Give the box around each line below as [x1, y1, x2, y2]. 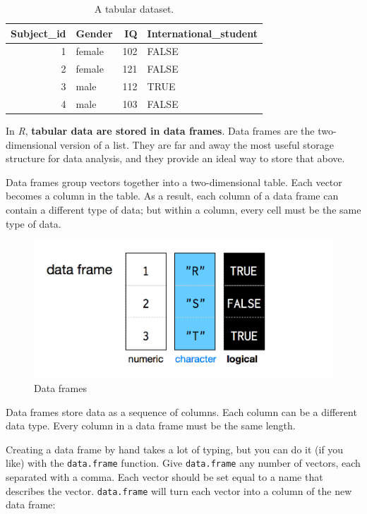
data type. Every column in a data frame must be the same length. [6, 418, 296, 433]
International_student [147, 25, 258, 40]
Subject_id [11, 25, 66, 40]
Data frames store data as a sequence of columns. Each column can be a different [6, 404, 357, 419]
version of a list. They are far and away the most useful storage [60, 137, 334, 152]
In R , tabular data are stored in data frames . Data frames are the [6, 123, 315, 138]
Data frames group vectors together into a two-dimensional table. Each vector [6, 174, 342, 189]
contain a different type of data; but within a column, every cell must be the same [6, 202, 361, 217]
